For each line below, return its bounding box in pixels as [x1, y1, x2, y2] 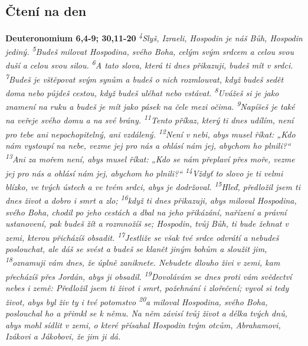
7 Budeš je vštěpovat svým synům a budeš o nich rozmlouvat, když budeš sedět [5, 71, 284, 85]
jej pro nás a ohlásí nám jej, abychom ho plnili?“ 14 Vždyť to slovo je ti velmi [5, 165, 283, 179]
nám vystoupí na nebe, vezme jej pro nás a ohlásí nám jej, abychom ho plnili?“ [5, 139, 291, 152]
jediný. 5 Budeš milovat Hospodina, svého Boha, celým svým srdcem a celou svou [5, 44, 294, 58]
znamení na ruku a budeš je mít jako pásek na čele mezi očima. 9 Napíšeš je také [5, 99, 295, 113]
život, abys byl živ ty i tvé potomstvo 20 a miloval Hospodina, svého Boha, [5, 293, 268, 308]
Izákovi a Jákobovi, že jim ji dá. [5, 330, 121, 342]
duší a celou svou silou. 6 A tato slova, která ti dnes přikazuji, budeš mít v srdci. [5, 57, 293, 71]
